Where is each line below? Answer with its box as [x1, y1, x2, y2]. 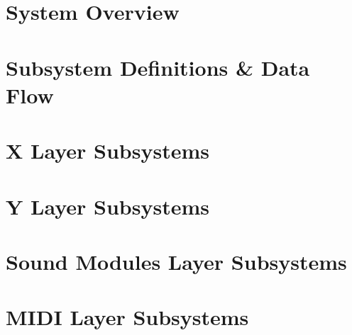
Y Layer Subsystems [6, 191, 209, 220]
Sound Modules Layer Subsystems [6, 246, 347, 276]
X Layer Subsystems [6, 136, 209, 165]
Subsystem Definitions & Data [6, 52, 310, 81]
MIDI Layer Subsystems [6, 302, 249, 331]
